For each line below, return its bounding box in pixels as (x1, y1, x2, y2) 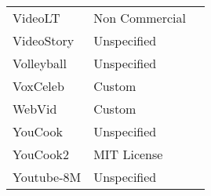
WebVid (13, 100, 57, 118)
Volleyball (13, 54, 67, 72)
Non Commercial (93, 9, 186, 27)
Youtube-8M (13, 168, 82, 186)
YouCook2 (13, 145, 70, 163)
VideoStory (13, 31, 75, 49)
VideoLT (13, 9, 60, 27)
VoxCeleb (13, 77, 64, 95)
